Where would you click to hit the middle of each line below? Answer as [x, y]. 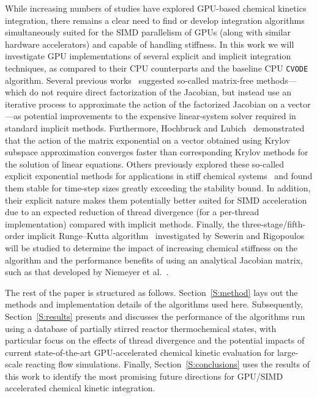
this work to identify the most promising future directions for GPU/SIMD [144, 376]
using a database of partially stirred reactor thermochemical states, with [141, 328]
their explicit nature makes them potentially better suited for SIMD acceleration [156, 200]
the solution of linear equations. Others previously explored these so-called [145, 164]
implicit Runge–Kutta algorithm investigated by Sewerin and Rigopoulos [166, 236]
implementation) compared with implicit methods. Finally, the [122, 223]
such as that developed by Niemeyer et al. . [87, 272]
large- [288, 352]
